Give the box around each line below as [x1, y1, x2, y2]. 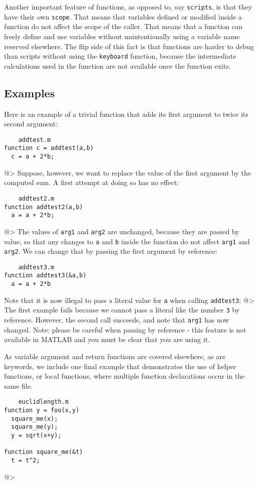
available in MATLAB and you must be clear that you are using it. [4, 334, 210, 345]
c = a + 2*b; [11, 153, 55, 160]
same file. [4, 380, 33, 391]
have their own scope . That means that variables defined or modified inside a [4, 11, 242, 22]
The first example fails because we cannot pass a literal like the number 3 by [4, 304, 240, 315]
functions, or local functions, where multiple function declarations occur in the [4, 371, 245, 381]
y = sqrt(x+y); [11, 431, 62, 439]
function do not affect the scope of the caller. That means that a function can [4, 21, 242, 32]
